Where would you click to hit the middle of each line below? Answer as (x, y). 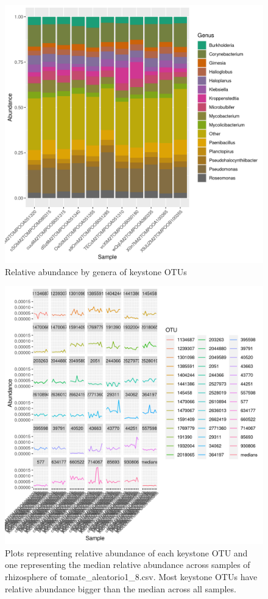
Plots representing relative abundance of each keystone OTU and (126, 552)
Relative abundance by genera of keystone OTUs (96, 271)
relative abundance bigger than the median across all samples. (121, 588)
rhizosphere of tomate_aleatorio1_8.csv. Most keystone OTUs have (131, 576)
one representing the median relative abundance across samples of (128, 565)
